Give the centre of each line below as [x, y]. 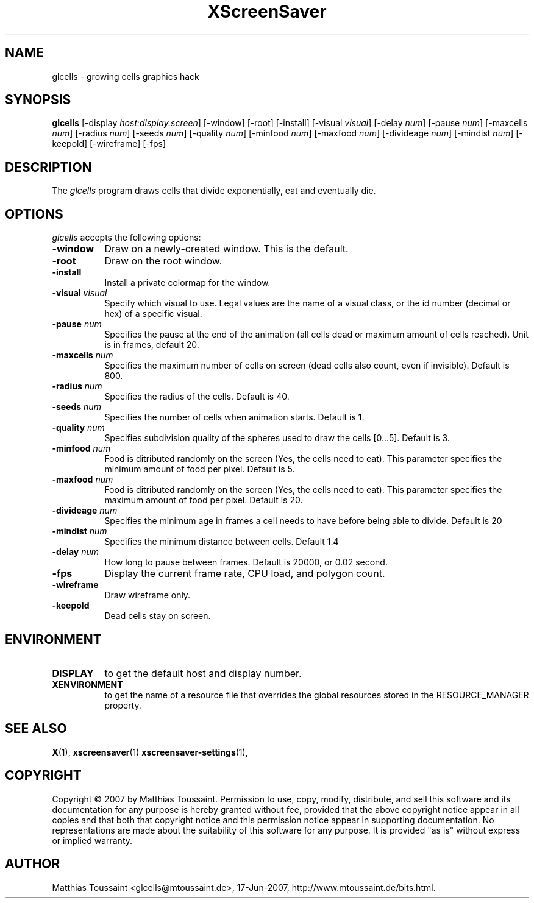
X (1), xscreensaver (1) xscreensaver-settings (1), [150, 752]
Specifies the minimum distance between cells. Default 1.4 [222, 542]
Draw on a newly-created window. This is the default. [226, 249]
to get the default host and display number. [203, 673]
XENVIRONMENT [87, 684]
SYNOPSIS [38, 100]
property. [123, 705]
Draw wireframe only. [148, 595]
